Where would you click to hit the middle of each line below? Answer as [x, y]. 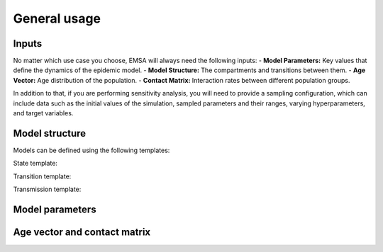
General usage [57, 18]
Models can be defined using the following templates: [91, 150]
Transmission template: [47, 189]
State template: [35, 164]
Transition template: [42, 176]
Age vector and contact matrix [82, 232]
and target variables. [43, 113]
